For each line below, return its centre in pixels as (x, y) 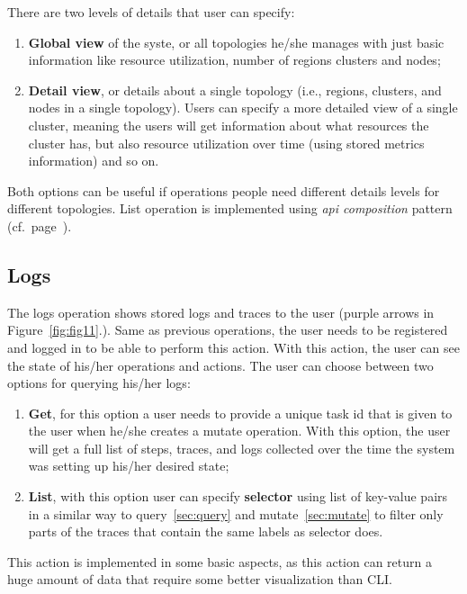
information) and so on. (94, 161)
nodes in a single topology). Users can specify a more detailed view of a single (243, 108)
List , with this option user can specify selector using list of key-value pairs (238, 496)
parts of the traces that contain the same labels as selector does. (206, 531)
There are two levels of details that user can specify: (151, 12)
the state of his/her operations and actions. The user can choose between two (220, 365)
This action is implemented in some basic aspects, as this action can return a (220, 561)
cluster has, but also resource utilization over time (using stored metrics (226, 143)
